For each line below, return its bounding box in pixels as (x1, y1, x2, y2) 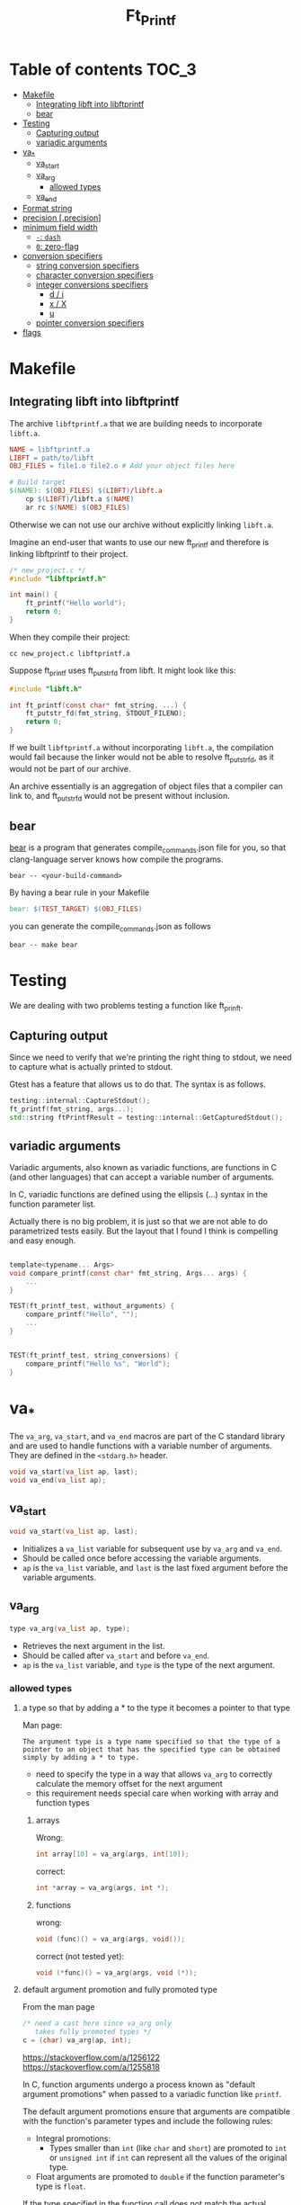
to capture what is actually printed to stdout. (9, 1062, 173, 1072)
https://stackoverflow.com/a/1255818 (22, 2062, 160, 2072)
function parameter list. (9, 1198, 96, 1209)
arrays (35, 1815, 60, 1825)
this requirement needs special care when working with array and (35, 1788, 279, 1798)
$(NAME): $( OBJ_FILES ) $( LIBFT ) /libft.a (9, 487, 164, 496)
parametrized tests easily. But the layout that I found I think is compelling (9, 1225, 279, 1236)
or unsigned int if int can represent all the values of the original (49, 2152, 288, 2163)
